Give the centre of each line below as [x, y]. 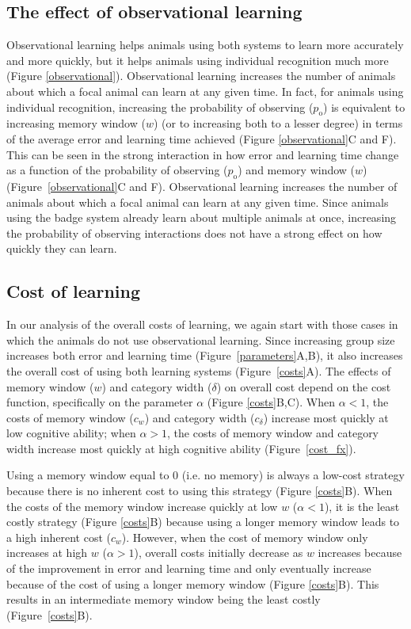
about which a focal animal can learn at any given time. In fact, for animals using [205, 91]
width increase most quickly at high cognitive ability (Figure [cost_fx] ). [181, 448]
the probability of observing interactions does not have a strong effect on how [194, 233]
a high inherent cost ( [59, 537]
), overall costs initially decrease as [219, 553]
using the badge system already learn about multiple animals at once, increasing [202, 217]
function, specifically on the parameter [100, 402]
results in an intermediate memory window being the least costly [164, 599]
